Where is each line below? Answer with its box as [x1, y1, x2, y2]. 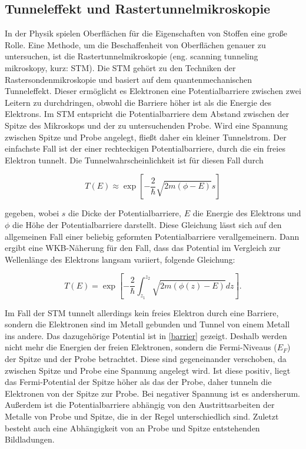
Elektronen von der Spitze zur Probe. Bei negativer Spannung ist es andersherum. [5, 387, 301, 399]
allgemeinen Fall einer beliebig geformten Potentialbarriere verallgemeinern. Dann [5, 230, 300, 242]
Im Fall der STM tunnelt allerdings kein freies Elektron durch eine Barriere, [5, 306, 279, 319]
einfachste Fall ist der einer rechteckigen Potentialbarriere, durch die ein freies [5, 142, 285, 155]
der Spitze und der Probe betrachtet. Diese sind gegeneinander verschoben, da [5, 353, 287, 365]
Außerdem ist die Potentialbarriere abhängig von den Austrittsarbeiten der [5, 398, 275, 411]
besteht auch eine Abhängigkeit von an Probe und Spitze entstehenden [5, 421, 260, 434]
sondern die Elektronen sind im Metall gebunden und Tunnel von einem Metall [5, 318, 290, 330]
